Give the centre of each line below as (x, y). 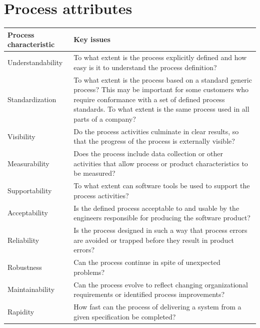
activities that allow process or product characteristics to (161, 163)
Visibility (21, 136)
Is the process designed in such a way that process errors (160, 230)
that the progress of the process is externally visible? (154, 141)
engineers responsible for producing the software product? (162, 218)
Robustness (25, 267)
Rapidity (21, 311)
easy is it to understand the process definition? (145, 67)
